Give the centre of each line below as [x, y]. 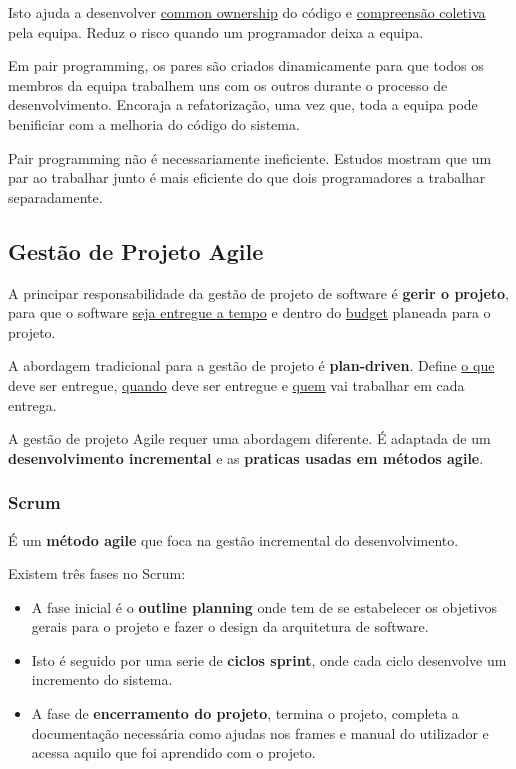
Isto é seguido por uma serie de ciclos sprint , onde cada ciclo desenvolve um [269, 659]
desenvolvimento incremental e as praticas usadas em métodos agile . [246, 457]
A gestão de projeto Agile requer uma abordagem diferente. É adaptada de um [249, 438]
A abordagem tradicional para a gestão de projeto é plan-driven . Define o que [251, 365]
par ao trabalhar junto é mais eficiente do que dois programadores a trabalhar [247, 177]
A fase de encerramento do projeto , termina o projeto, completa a [245, 713]
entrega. [32, 404]
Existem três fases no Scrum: [97, 573]
